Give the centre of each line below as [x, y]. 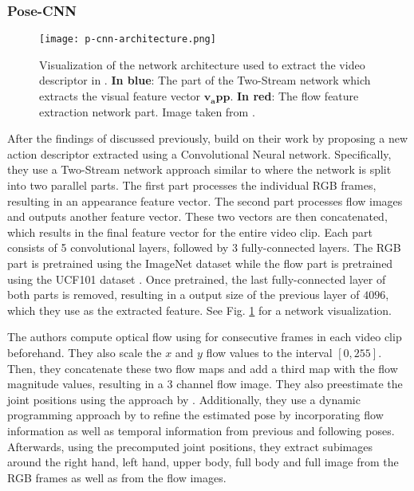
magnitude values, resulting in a [85, 384]
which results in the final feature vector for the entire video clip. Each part [190, 232]
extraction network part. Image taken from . [147, 111]
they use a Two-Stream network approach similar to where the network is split [199, 169]
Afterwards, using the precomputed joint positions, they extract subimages [190, 446]
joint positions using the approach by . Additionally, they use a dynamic [184, 399]
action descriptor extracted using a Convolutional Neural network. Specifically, [199, 153]
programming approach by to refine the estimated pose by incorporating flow [195, 415]
